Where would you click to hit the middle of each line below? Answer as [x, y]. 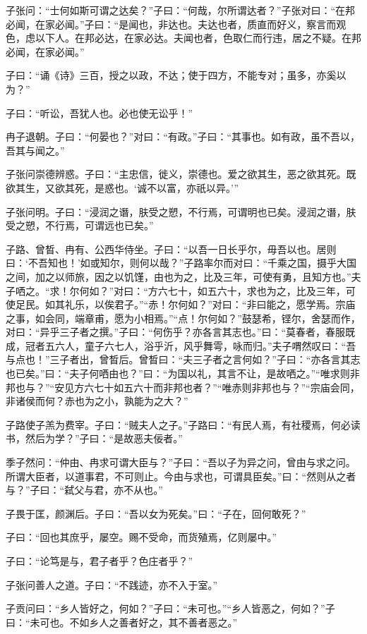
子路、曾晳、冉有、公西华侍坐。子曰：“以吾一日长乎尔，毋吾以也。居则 [171, 249]
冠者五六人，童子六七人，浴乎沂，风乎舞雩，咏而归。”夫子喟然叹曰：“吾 [191, 345]
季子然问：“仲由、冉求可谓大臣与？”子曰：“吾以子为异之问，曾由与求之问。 [181, 462]
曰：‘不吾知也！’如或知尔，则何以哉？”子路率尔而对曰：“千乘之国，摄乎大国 [181, 263]
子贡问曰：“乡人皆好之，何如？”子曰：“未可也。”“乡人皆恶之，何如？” [166, 608]
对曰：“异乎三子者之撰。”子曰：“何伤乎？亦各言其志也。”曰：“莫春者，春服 [176, 332]
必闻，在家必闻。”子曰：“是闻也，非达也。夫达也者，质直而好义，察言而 [171, 24]
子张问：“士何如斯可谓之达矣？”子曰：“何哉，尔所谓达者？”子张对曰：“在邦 [181, 10]
